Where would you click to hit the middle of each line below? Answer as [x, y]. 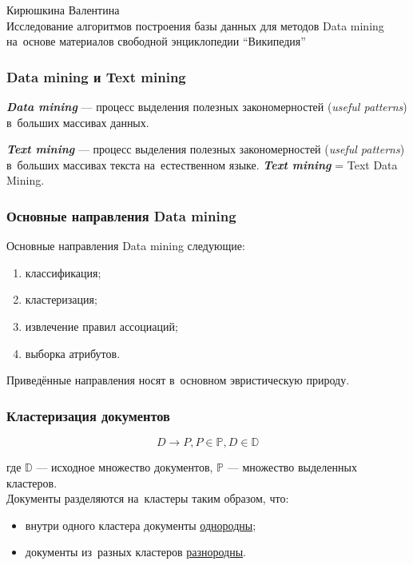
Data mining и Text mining [96, 76]
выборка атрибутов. [73, 353]
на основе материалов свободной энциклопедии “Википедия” [156, 41]
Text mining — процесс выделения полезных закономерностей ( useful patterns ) [206, 149]
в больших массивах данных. [78, 122]
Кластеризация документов [88, 415]
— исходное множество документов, [125, 466]
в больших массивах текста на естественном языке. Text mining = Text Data [202, 164]
